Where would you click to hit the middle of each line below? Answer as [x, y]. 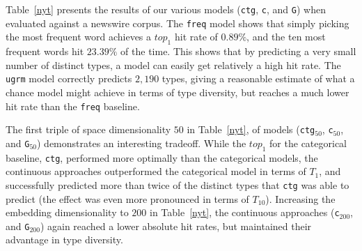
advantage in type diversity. [64, 239]
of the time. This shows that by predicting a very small [238, 51]
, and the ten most [286, 37]
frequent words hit [45, 51]
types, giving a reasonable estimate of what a [258, 78]
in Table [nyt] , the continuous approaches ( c [244, 212]
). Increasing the [300, 198]
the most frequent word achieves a [79, 37]
